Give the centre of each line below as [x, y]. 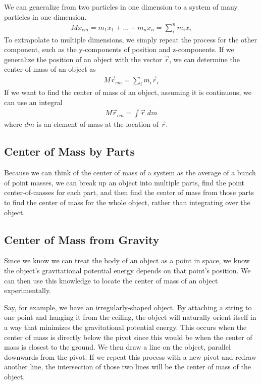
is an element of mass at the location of [98, 124]
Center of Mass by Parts [69, 151]
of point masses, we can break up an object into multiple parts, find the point [124, 182]
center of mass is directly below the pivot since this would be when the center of [128, 337]
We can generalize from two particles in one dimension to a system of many [121, 7]
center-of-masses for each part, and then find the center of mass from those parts [129, 192]
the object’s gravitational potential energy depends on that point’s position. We [127, 270]
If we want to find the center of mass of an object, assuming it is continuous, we [128, 92]
